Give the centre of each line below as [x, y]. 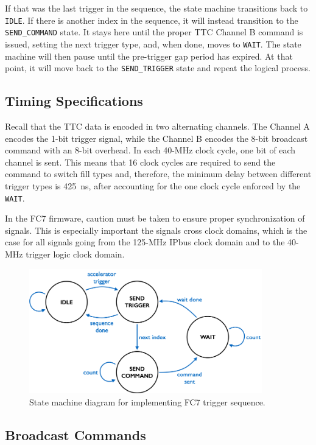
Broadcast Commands [75, 434]
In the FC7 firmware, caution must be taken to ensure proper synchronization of [155, 218]
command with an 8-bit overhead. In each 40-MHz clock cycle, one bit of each [150, 150]
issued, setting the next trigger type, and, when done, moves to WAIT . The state [153, 44]
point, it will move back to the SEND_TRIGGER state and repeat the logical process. [158, 68]
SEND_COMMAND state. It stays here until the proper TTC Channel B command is [154, 32]
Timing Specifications [74, 101]
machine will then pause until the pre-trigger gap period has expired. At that [149, 56]
